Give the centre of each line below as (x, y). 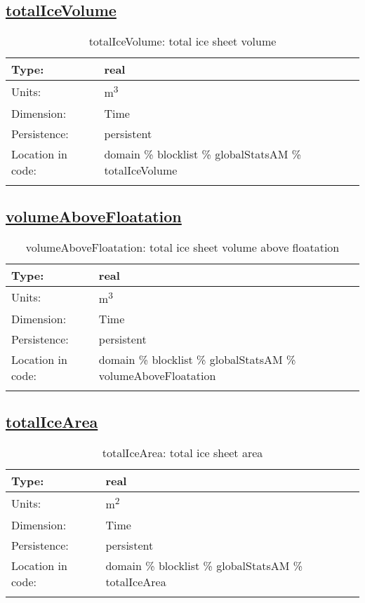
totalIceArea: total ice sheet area (182, 453)
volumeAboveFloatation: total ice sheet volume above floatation (182, 247)
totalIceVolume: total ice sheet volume (182, 41)
